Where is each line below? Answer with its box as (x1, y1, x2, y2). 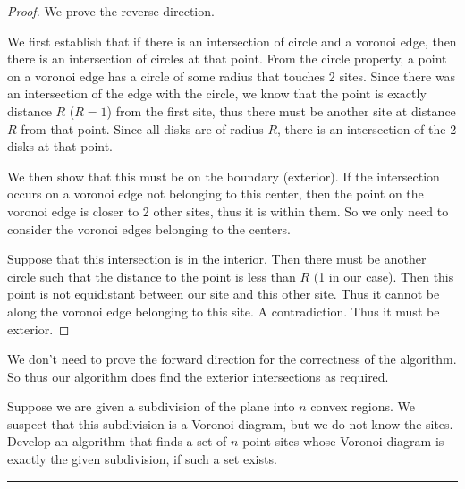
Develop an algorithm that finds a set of (7, 432, 227, 451)
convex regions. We (310, 397, 416, 416)
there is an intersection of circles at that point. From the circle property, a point (7, 49, 447, 68)
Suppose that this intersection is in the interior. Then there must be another (7, 249, 427, 268)
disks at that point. (7, 137, 114, 156)
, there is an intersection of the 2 (277, 119, 457, 138)
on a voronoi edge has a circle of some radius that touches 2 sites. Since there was (7, 66, 456, 85)
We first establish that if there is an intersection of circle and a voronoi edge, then (7, 31, 457, 50)
